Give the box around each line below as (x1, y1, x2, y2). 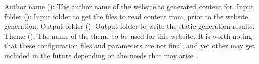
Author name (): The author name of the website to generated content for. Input (4, 1, 254, 11)
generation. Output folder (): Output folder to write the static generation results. (4, 21, 255, 31)
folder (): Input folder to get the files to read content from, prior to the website (4, 11, 248, 21)
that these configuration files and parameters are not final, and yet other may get (4, 40, 255, 51)
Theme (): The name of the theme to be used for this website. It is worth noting (4, 30, 252, 41)
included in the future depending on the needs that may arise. (4, 50, 196, 60)
